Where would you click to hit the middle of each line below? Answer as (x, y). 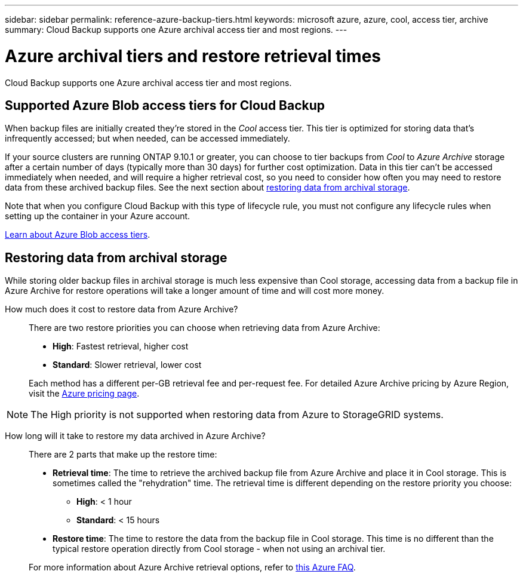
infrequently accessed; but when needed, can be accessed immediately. (147, 139)
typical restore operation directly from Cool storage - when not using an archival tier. (219, 549)
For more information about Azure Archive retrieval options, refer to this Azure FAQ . (192, 567)
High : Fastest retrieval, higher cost (121, 346)
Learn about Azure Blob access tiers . (78, 235)
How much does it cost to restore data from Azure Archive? (121, 309)
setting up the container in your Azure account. (98, 216)
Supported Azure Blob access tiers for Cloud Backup (165, 105)
